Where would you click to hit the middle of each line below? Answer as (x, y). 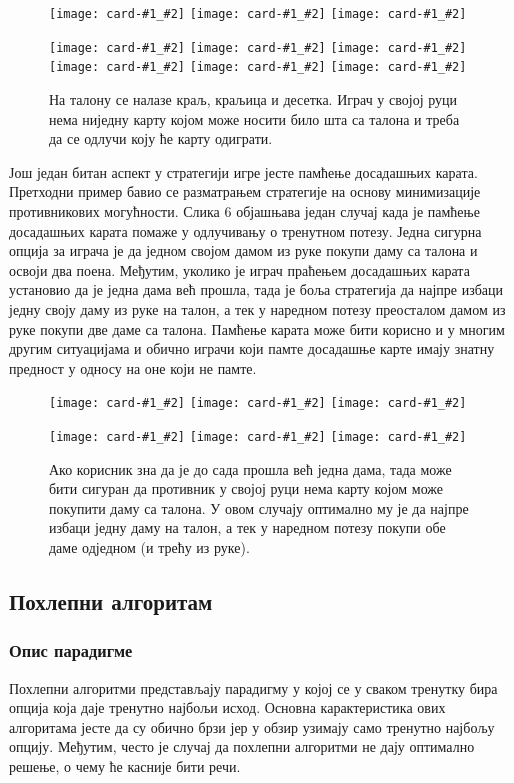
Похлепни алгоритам (111, 600)
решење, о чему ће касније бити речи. (125, 765)
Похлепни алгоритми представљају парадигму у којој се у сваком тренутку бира (253, 687)
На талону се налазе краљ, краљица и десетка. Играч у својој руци (253, 98)
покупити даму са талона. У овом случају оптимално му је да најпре (259, 507)
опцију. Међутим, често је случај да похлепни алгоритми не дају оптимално (242, 746)
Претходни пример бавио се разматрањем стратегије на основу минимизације (245, 191)
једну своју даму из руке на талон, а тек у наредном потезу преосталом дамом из (257, 308)
